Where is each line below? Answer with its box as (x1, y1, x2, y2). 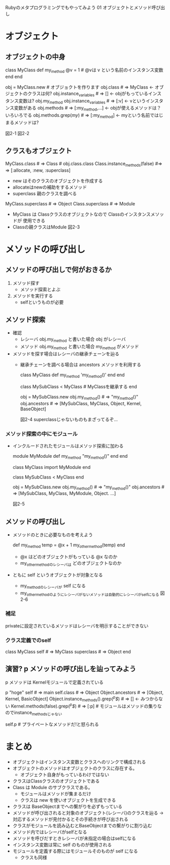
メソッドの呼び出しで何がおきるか (5, 266, 112, 274)
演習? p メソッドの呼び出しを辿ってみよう (5, 665, 136, 673)
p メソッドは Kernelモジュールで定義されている (5, 679, 104, 685)
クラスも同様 (20, 854, 47, 860)
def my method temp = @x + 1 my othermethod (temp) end (12, 542, 125, 549)
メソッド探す (12, 280, 40, 286)
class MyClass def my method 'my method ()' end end (20, 372, 125, 379)
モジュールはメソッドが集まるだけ (20, 791, 91, 797)
